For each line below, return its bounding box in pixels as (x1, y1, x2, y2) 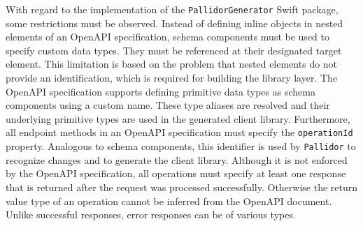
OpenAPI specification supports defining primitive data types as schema (6, 84, 315, 98)
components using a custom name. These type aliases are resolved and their (6, 98, 330, 112)
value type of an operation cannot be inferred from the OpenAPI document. (6, 193, 332, 208)
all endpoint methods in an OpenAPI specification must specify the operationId (6, 125, 353, 140)
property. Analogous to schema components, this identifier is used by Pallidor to (6, 139, 356, 153)
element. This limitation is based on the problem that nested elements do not (6, 56, 338, 71)
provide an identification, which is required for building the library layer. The (6, 70, 338, 85)
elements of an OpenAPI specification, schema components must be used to (6, 29, 329, 44)
